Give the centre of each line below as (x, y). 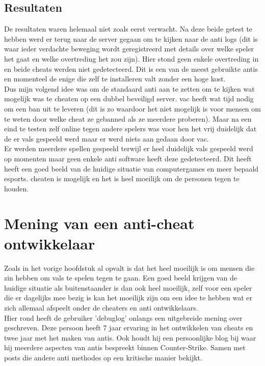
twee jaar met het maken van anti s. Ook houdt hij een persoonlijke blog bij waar (130, 337)
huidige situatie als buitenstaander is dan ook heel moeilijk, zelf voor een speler (128, 287)
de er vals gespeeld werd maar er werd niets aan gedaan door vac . (107, 138)
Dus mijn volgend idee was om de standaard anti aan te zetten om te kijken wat (129, 88)
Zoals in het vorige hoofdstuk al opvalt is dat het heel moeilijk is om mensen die (129, 268)
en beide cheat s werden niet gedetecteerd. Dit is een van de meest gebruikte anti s (131, 68)
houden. (17, 188)
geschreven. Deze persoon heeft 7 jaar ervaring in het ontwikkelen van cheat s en (129, 328)
